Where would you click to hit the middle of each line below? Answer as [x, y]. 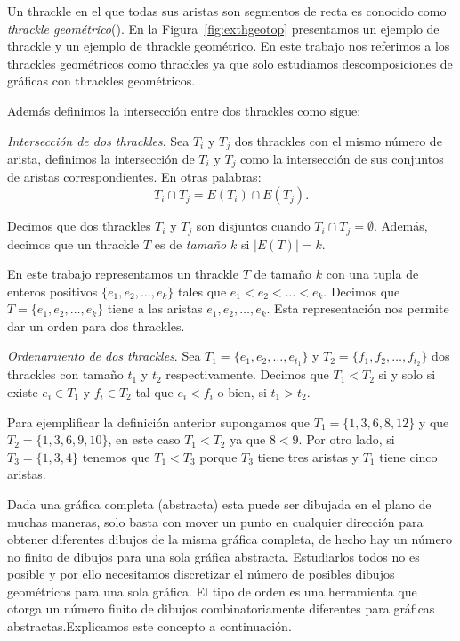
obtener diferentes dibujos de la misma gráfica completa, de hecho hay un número [230, 539]
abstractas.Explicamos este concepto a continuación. [149, 626]
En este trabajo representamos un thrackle [123, 274]
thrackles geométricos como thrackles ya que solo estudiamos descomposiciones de [230, 63]
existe [23, 391]
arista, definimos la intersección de [101, 159]
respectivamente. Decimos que [247, 374]
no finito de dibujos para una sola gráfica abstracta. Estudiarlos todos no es [214, 556]
